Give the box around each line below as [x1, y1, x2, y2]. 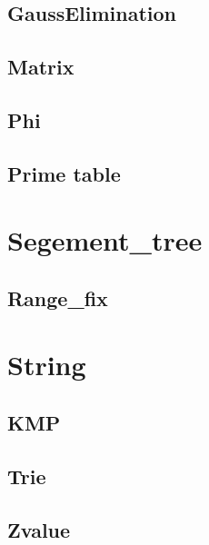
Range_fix [7, 283, 108, 312]
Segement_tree [7, 222, 203, 259]
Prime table [7, 159, 121, 187]
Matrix [7, 53, 75, 81]
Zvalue [7, 515, 71, 543]
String [7, 346, 86, 383]
